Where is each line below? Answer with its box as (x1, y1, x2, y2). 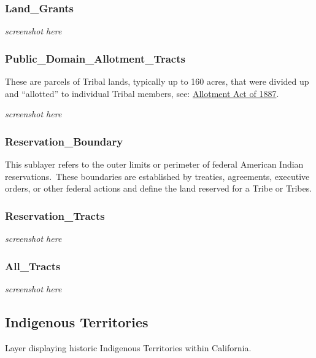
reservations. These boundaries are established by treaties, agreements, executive (5, 169, 310, 182)
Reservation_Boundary (5, 133, 123, 149)
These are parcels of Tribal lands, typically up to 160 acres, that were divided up (5, 75, 309, 88)
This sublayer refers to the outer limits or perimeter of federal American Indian (5, 158, 304, 171)
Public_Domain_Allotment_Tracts (5, 50, 185, 66)
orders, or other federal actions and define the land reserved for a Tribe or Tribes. (5, 182, 312, 195)
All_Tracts (5, 258, 61, 273)
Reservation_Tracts (5, 208, 105, 223)
